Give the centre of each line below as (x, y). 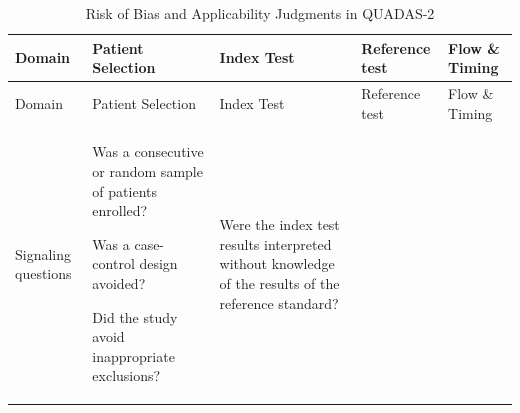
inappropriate (133, 355)
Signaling (43, 253)
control (113, 263)
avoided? (119, 283)
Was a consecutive (148, 151)
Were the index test (279, 224)
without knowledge (277, 263)
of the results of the (279, 283)
